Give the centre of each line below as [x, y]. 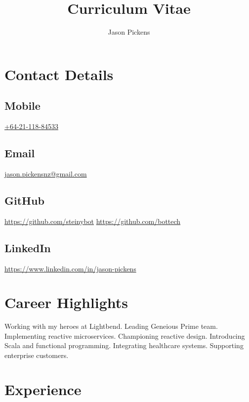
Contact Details [59, 74]
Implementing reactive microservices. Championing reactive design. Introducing [125, 335]
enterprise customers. [37, 355]
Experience [43, 389]
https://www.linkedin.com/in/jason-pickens [70, 268]
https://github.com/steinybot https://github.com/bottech [93, 221]
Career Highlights [66, 302]
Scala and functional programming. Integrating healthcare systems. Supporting [124, 345]
